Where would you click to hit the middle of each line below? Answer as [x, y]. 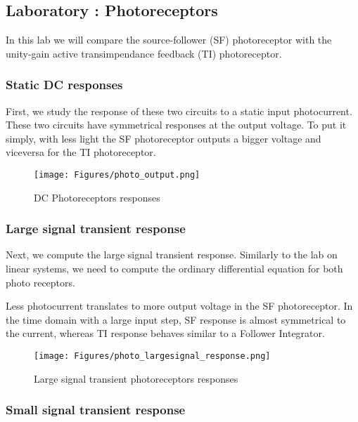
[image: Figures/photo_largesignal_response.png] [152, 356]
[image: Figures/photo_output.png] [117, 174]
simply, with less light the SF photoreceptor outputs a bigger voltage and [164, 138]
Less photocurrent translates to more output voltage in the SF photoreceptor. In [179, 306]
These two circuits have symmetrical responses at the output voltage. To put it [176, 125]
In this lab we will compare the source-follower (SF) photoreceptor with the [169, 40]
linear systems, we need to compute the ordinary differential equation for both [174, 269]
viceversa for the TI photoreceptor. [81, 152]
